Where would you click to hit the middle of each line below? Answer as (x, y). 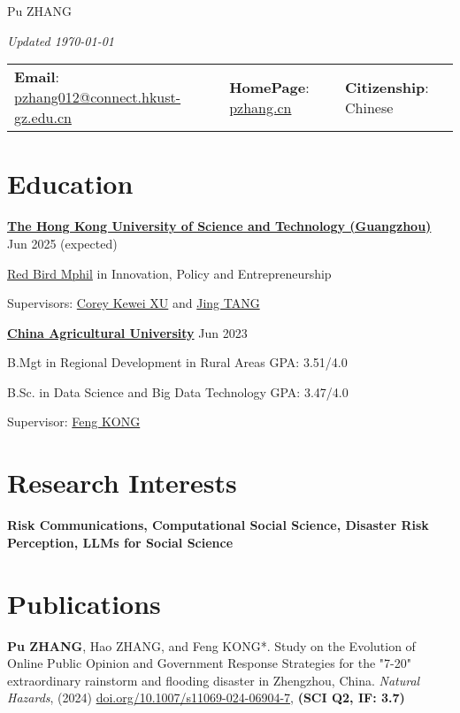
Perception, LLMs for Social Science (120, 542)
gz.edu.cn (43, 118)
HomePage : (269, 87)
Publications (84, 603)
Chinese (369, 107)
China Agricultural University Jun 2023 (127, 332)
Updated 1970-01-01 (61, 40)
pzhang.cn (261, 107)
